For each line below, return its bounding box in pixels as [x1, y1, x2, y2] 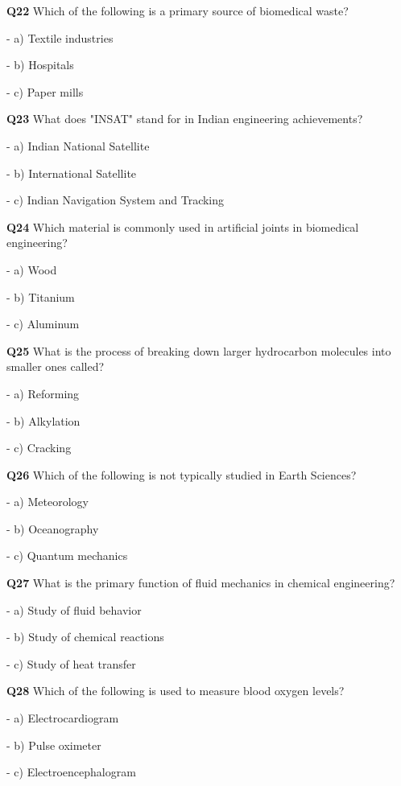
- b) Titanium [6, 288, 75, 305]
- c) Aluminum [6, 315, 80, 332]
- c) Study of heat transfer [6, 655, 136, 672]
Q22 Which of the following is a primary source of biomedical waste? [6, 2, 349, 19]
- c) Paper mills [6, 83, 84, 100]
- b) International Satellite [6, 164, 137, 181]
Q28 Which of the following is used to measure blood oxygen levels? [6, 682, 345, 699]
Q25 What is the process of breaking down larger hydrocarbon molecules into [6, 342, 391, 359]
